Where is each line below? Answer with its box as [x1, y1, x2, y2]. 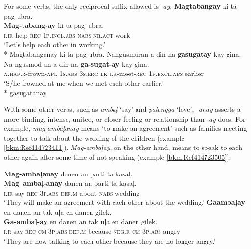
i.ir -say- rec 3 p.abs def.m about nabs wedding [4, 187, 140, 198]
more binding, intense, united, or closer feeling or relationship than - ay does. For [4, 113, 246, 124]
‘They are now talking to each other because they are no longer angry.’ [4, 235, 216, 246]
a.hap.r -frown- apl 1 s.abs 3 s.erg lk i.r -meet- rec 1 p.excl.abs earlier [4, 68, 204, 78]
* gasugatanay [4, 87, 47, 98]
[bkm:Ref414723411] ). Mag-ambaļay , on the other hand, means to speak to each [4, 142, 242, 152]
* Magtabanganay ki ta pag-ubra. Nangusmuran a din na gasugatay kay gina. [4, 49, 241, 59]
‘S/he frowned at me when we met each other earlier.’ [4, 77, 164, 88]
